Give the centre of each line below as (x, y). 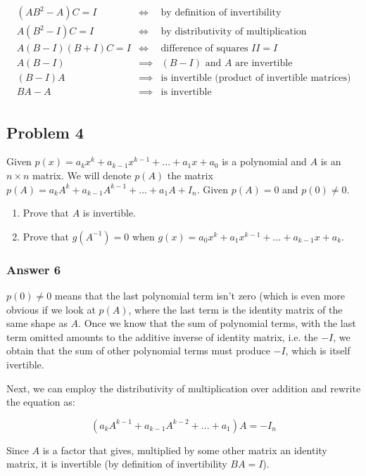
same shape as (37, 323)
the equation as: (41, 402)
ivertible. (25, 364)
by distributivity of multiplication (234, 32)
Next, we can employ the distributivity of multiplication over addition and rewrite (184, 388)
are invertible (264, 64)
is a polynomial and (264, 161)
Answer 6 (34, 269)
